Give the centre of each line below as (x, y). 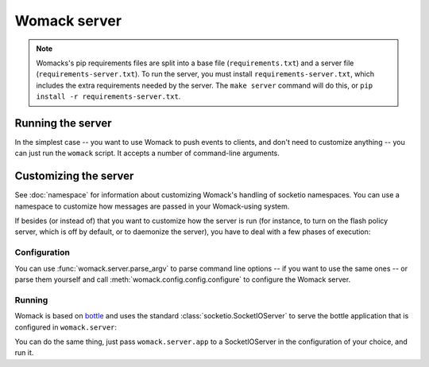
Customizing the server (74, 176)
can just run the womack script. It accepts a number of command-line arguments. (147, 153)
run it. (24, 353)
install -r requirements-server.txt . (108, 96)
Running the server (63, 123)
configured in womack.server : (66, 327)
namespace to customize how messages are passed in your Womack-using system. (152, 206)
